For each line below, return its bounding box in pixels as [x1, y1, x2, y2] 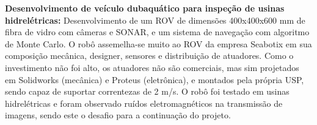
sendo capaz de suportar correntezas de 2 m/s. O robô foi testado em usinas [5, 85, 290, 98]
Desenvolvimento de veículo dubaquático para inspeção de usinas [5, 2, 285, 14]
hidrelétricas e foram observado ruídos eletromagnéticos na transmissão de [5, 96, 283, 109]
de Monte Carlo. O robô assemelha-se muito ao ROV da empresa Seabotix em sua [5, 37, 312, 50]
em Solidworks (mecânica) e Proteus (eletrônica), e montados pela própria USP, [5, 73, 304, 86]
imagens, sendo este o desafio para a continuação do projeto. [5, 109, 231, 121]
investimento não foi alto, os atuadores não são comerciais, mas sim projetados [5, 61, 299, 73]
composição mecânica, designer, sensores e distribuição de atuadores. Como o [5, 49, 294, 62]
